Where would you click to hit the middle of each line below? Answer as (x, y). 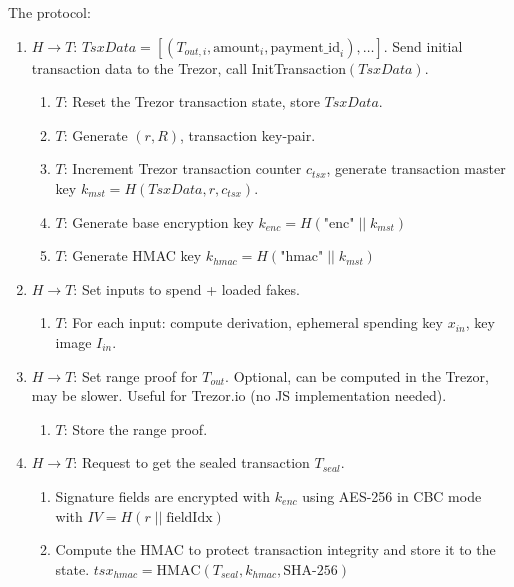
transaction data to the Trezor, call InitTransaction (188, 67)
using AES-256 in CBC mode (392, 495)
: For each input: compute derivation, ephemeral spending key (253, 322)
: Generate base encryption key (158, 221)
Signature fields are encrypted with (163, 495)
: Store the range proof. (135, 428)
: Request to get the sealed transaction (191, 462)
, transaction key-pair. (248, 134)
